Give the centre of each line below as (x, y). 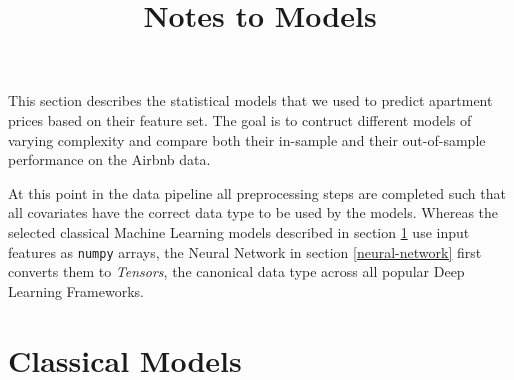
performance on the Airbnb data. (109, 159)
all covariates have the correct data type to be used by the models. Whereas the (253, 212)
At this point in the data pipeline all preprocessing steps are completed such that (257, 192)
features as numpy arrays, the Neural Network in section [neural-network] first (245, 251)
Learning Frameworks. (76, 290)
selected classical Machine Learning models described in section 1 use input (239, 231)
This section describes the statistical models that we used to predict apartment (250, 100)
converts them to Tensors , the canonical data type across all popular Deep (236, 271)
